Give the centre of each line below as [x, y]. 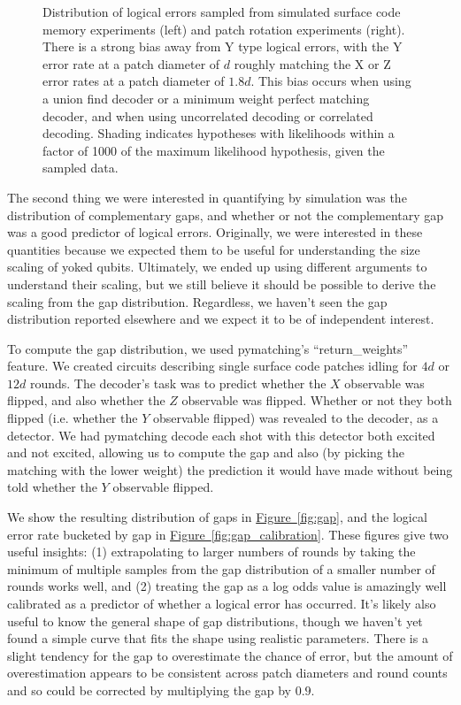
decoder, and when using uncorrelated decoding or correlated [208, 115]
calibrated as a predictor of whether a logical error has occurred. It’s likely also [222, 603]
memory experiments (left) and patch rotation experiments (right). [224, 29]
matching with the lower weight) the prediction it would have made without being [230, 469]
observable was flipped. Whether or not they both [317, 400]
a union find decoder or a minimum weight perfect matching [206, 98]
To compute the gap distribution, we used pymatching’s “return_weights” [208, 348]
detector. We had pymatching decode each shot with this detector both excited [221, 435]
